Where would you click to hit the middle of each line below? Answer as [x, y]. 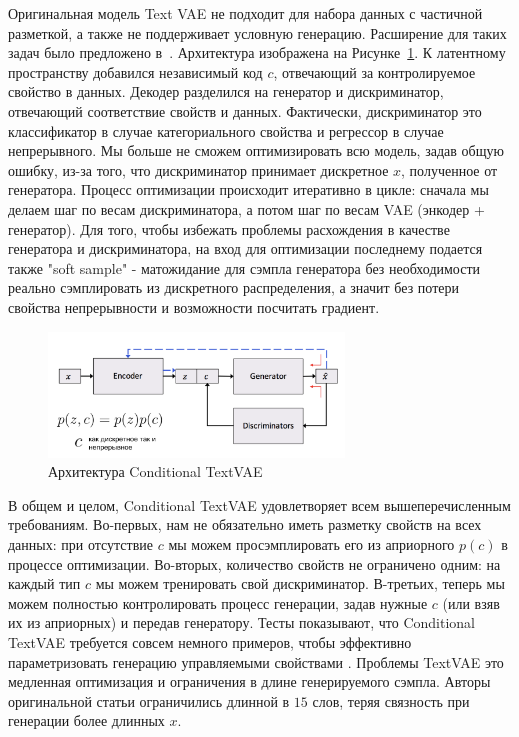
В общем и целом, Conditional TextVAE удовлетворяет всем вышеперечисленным [259, 504]
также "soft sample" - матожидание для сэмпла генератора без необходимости [244, 267]
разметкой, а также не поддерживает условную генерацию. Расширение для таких [257, 32]
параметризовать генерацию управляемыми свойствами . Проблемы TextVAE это [256, 661]
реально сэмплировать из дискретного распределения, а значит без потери [233, 287]
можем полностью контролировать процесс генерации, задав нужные [218, 602]
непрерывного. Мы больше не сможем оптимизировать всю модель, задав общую [256, 150]
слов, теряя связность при [391, 700]
